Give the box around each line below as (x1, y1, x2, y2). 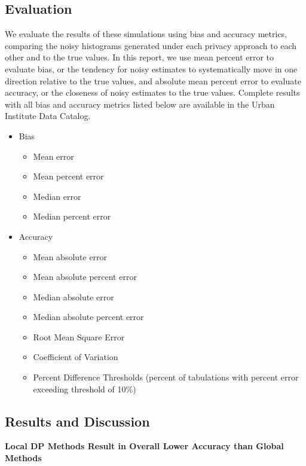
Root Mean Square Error (33, 330, 125, 343)
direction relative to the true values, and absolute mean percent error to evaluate (5, 74, 301, 87)
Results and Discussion (5, 412, 150, 430)
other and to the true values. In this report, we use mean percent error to (5, 51, 274, 63)
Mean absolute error (33, 250, 108, 263)
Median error (33, 190, 81, 202)
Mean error (33, 150, 74, 162)
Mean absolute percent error (33, 270, 137, 283)
